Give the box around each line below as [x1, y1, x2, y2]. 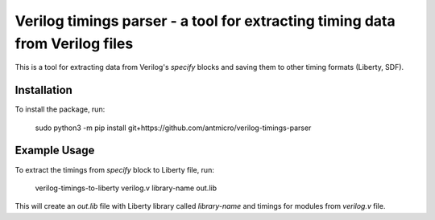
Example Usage [14, 144, 95, 157]
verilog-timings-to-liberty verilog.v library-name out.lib [35, 183, 217, 193]
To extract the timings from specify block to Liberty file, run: [14, 165, 215, 174]
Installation [14, 84, 72, 97]
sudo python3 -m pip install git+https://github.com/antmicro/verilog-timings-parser [35, 123, 312, 132]
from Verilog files [14, 35, 134, 52]
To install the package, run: [14, 104, 106, 114]
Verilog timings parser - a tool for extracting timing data [14, 12, 396, 30]
